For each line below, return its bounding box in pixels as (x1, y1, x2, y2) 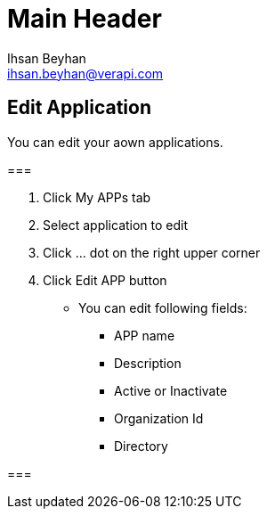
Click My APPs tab (43, 189, 151, 205)
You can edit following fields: (78, 299, 247, 315)
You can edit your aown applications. (7, 134, 223, 150)
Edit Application (7, 96, 151, 119)
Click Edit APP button (43, 272, 167, 288)
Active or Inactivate (114, 382, 228, 398)
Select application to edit (43, 217, 189, 233)
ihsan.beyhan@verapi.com (7, 65, 164, 81)
